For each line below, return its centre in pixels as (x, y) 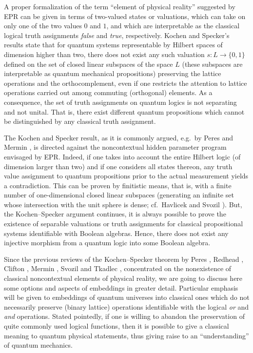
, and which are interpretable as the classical (173, 26)
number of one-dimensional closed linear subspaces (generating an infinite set (119, 195)
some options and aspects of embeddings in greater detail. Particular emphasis (121, 287)
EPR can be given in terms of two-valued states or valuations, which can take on (125, 16)
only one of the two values (43, 26)
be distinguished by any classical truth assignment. (80, 121)
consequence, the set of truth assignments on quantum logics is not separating (120, 102)
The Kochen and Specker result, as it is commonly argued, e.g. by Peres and (119, 137)
